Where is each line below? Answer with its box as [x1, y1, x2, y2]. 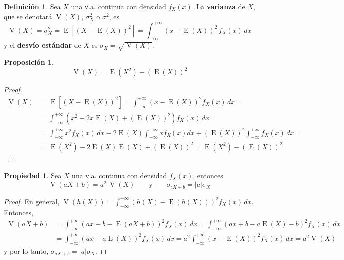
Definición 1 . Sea [4, 1, 61, 11]
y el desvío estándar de [4, 40, 81, 50]
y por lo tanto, [4, 245, 49, 256]
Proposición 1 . [4, 57, 54, 67]
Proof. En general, [4, 196, 60, 206]
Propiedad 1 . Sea [4, 170, 62, 181]
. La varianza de [192, 1, 245, 11]
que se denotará [4, 11, 52, 21]
